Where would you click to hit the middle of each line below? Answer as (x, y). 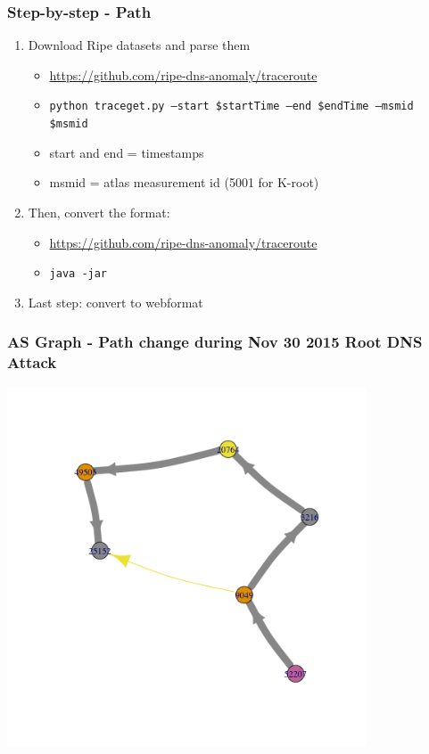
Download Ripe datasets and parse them (139, 45)
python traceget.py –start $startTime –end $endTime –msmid (231, 107)
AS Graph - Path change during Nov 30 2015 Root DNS (215, 342)
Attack (32, 362)
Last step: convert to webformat (115, 302)
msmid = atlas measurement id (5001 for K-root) (184, 182)
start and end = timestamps (127, 152)
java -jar (78, 274)
